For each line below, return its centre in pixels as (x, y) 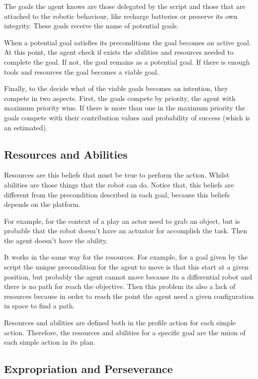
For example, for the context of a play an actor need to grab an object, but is (122, 221)
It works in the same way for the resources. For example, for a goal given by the (126, 257)
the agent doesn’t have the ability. (56, 240)
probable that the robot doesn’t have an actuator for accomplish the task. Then (126, 231)
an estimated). (26, 127)
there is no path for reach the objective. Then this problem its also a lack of (120, 286)
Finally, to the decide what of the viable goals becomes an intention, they (116, 88)
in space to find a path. (40, 306)
